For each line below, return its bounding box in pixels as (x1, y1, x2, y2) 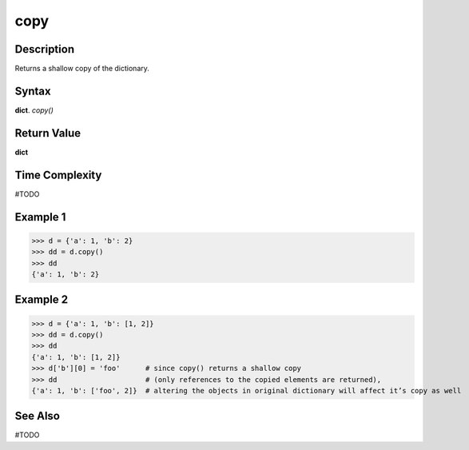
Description (14, 42, 75, 56)
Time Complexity (14, 168, 102, 181)
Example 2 (14, 293, 68, 307)
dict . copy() (14, 105, 54, 115)
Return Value (14, 126, 81, 140)
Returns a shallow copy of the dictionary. (14, 64, 149, 74)
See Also (14, 409, 60, 423)
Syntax (14, 84, 51, 98)
